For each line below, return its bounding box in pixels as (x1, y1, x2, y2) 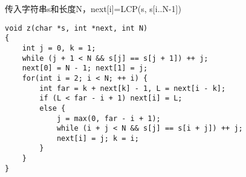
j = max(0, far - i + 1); (56, 114, 161, 123)
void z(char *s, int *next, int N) (5, 23, 148, 33)
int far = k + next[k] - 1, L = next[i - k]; (39, 84, 226, 93)
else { (39, 104, 66, 113)
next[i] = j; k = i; (56, 134, 139, 143)
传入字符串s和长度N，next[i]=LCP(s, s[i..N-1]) (5, 2, 181, 14)
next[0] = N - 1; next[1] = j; (22, 64, 148, 73)
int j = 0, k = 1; (22, 43, 96, 52)
